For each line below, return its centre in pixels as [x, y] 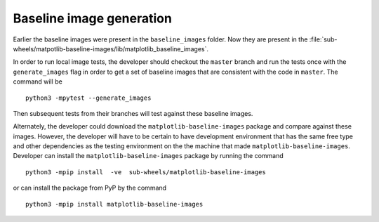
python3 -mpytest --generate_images [88, 98]
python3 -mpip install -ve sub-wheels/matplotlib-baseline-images [146, 172]
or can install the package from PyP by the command [90, 188]
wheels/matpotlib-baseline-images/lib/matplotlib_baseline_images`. [111, 48]
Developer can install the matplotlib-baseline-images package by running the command [148, 156]
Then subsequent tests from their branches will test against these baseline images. [133, 113]
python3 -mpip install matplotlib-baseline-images [114, 204]
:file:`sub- [323, 39]
